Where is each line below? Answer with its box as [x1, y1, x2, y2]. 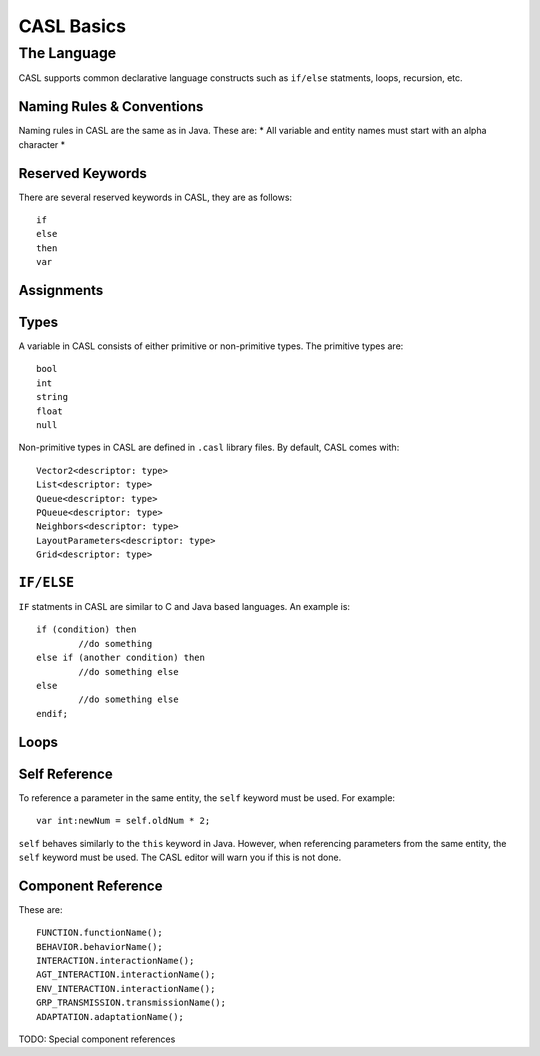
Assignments [18, 281, 104, 299]
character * [18, 138, 66, 150]
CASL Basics [18, 15, 127, 37]
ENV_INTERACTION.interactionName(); [36, 983, 216, 994]
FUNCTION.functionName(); [36, 927, 164, 939]
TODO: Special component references [18, 1033, 176, 1045]
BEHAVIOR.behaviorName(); [36, 941, 164, 952]
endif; [36, 708, 69, 719]
